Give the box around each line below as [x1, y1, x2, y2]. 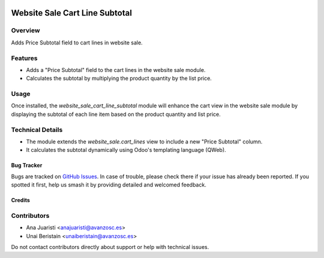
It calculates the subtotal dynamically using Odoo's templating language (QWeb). [26, 146, 226, 154]
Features [11, 54, 38, 62]
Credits [11, 197, 30, 204]
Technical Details [11, 125, 63, 134]
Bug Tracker [11, 162, 43, 169]
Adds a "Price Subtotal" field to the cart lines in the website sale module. [26, 66, 206, 73]
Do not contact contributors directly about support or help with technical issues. [11, 244, 209, 251]
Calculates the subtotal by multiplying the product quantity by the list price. [26, 75, 212, 82]
